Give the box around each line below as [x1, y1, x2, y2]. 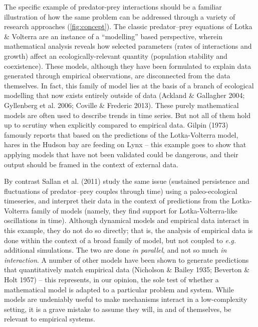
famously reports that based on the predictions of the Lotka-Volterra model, [4, 129, 238, 140]
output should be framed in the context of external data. [4, 159, 178, 169]
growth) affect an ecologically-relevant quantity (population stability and [4, 50, 227, 61]
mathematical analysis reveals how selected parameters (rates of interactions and [4, 41, 252, 51]
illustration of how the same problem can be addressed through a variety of [4, 11, 235, 22]
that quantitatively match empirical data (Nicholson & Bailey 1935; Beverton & [4, 264, 250, 275]
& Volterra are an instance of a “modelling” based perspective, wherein [4, 31, 222, 41]
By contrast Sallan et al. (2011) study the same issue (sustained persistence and [4, 176, 249, 186]
